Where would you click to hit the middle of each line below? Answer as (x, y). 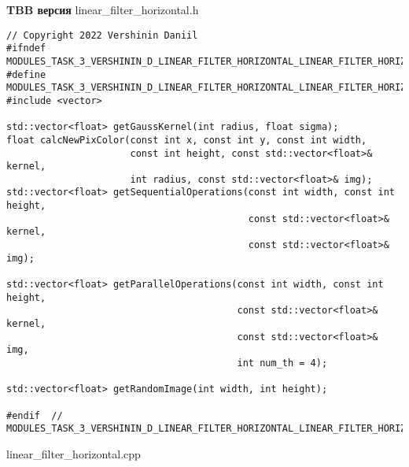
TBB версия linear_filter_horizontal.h (103, 9)
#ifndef (26, 48)
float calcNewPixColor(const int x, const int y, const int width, (187, 140)
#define (26, 74)
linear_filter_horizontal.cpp (74, 453)
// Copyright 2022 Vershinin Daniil (102, 35)
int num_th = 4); (282, 363)
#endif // (35, 415)
